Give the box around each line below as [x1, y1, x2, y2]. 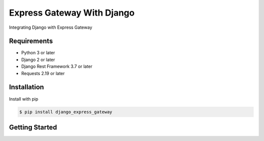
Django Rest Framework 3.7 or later [21, 63, 93, 69]
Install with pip [9, 96, 39, 102]
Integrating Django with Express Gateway [9, 24, 92, 30]
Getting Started [9, 123, 57, 131]
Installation [9, 83, 44, 91]
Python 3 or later [21, 50, 55, 56]
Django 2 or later [21, 57, 55, 62]
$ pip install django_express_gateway [19, 109, 112, 115]
